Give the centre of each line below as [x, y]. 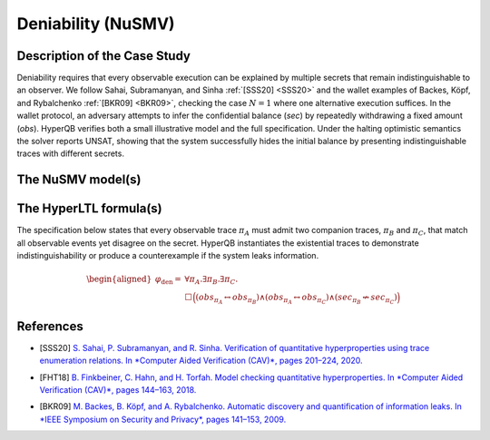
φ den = [168, 280]
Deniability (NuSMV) [96, 24]
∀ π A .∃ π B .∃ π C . [211, 280]
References [50, 326]
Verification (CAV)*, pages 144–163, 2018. [118, 389]
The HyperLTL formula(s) [89, 209]
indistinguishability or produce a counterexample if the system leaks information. [168, 256]
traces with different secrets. [70, 153]
